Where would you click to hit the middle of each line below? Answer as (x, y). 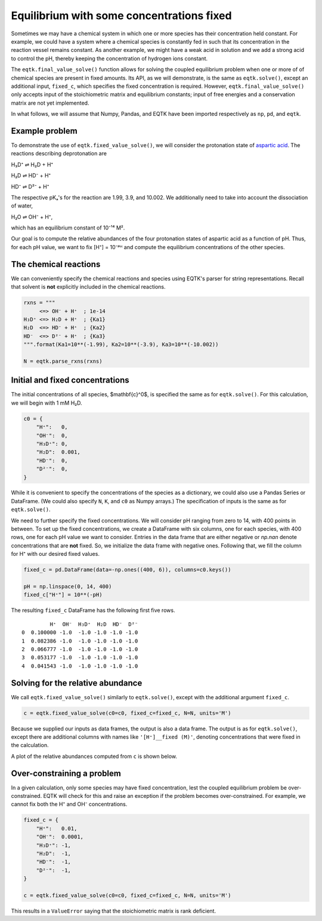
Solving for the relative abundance (77, 683)
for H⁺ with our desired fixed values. (55, 554)
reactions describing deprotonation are (59, 154)
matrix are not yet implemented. (50, 103)
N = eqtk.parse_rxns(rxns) (63, 361)
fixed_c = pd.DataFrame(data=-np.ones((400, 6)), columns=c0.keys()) (127, 570)
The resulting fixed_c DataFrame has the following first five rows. (93, 610)
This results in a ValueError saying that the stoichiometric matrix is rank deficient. (114, 911)
